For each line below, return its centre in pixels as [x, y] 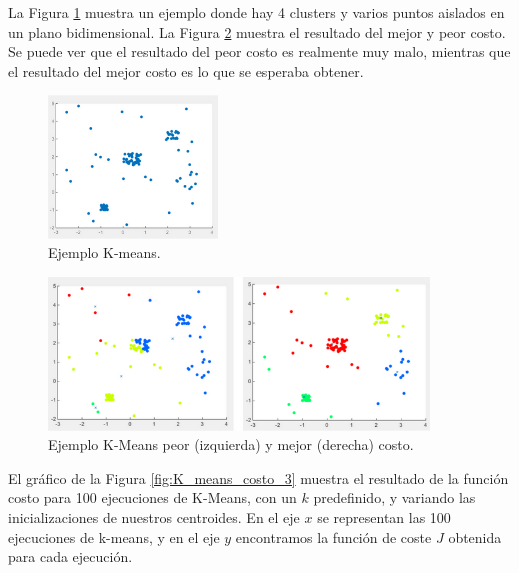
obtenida [475, 536]
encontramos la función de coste [333, 536]
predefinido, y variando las [394, 497]
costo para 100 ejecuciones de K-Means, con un [152, 497]
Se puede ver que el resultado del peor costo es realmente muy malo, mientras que [259, 51]
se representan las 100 [384, 516]
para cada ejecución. [70, 556]
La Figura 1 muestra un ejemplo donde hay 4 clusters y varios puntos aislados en [256, 12]
